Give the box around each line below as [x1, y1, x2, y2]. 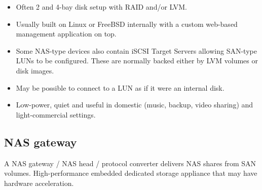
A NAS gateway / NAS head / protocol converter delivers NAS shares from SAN [4, 158, 256, 168]
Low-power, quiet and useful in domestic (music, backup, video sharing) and [16, 99, 253, 110]
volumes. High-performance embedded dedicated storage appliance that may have [4, 168, 257, 178]
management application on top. [16, 28, 117, 39]
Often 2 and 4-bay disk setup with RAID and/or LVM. [16, 2, 187, 12]
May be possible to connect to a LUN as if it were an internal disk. [16, 82, 224, 93]
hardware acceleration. [4, 177, 74, 188]
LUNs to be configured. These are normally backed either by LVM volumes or [16, 55, 258, 66]
